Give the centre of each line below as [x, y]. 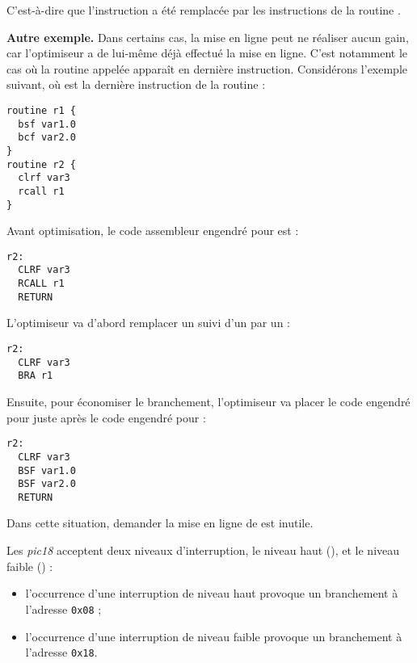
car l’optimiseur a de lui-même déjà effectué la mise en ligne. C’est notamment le [207, 53]
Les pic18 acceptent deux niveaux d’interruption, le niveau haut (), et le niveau [203, 550]
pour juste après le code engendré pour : [106, 417]
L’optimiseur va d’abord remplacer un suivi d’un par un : [148, 323]
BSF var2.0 [47, 484]
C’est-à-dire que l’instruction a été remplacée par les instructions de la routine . [204, 10]
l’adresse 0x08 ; [63, 608]
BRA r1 [36, 376]
